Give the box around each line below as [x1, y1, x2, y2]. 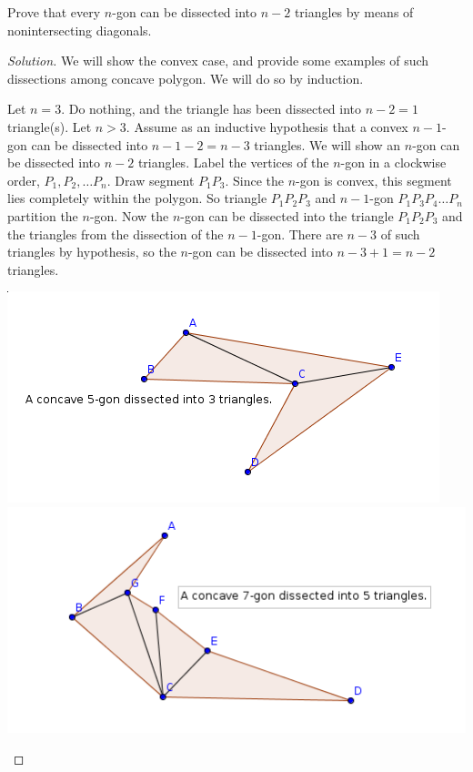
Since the [232, 170, 284, 189]
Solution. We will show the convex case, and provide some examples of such [7, 51, 429, 70]
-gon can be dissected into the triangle [180, 206, 394, 225]
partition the [7, 206, 78, 225]
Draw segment [115, 170, 195, 189]
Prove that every [7, 3, 101, 21]
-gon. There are [257, 224, 343, 243]
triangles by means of [294, 3, 414, 21]
